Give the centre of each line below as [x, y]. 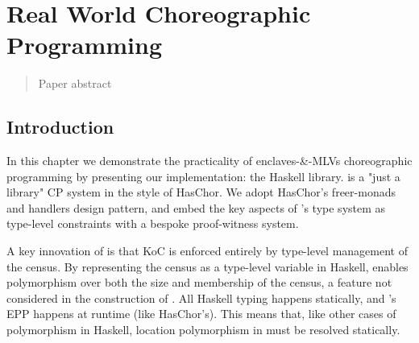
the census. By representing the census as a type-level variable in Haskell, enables [207, 266]
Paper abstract [75, 83]
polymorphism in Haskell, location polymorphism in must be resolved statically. [203, 330]
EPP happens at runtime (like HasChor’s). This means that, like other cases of [201, 314]
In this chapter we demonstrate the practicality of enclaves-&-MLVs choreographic [209, 161]
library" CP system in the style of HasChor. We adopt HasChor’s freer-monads [201, 192]
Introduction [60, 127]
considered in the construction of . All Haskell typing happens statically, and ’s [201, 298]
